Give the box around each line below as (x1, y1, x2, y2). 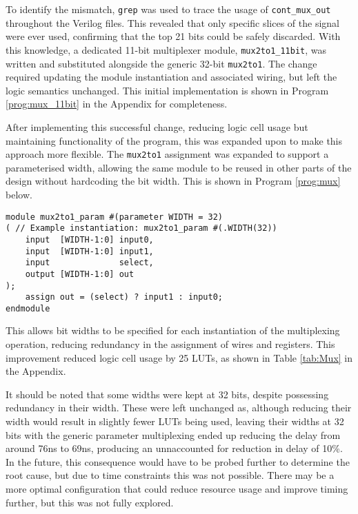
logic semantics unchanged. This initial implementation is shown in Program (6, 83, 329, 97)
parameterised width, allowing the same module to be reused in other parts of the (6, 160, 352, 174)
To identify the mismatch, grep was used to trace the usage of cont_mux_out (6, 2, 331, 16)
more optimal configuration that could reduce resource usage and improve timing (6, 482, 348, 495)
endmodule (6, 303, 50, 313)
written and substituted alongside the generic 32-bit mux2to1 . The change (6, 56, 317, 70)
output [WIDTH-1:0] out (25, 269, 135, 279)
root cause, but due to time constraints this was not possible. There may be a (6, 468, 335, 482)
